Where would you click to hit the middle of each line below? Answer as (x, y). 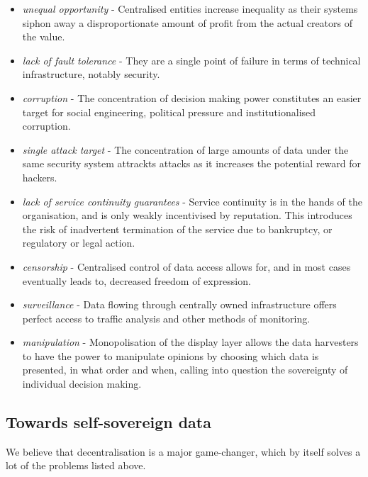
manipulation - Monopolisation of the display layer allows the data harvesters (190, 342)
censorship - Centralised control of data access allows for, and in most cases (186, 266)
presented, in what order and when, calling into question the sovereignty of (185, 370)
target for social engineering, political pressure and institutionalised (169, 112)
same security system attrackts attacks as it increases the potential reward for (192, 163)
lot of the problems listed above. (76, 465)
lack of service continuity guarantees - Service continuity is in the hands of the (193, 201)
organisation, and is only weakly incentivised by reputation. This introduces (187, 215)
